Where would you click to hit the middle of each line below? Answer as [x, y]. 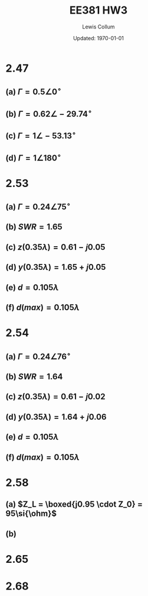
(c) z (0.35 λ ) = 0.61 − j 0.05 [55, 247]
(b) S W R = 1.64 [34, 377]
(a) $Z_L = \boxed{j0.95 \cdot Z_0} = [74, 505]
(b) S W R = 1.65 [34, 227]
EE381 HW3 [98, 10]
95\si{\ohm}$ [31, 513]
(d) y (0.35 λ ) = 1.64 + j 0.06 [56, 417]
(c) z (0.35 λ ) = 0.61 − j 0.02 [55, 397]
